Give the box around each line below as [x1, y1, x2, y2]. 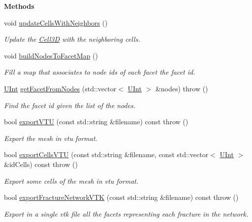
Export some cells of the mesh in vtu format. [4, 175, 139, 186]
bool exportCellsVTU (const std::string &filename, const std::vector [4, 149, 209, 160]
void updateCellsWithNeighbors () [4, 17, 108, 28]
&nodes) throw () [155, 83, 208, 93]
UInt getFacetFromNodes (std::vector [4, 83, 117, 93]
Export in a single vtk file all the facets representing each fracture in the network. [4, 208, 249, 219]
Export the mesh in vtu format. [4, 133, 97, 143]
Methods [4, 1, 34, 11]
